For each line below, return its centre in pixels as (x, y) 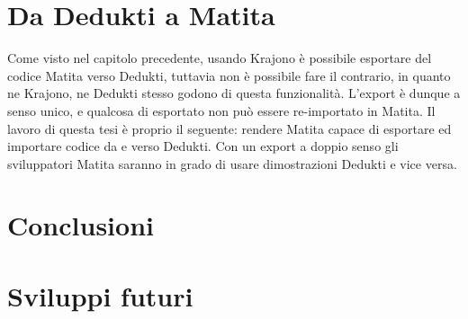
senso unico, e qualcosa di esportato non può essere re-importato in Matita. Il (221, 110)
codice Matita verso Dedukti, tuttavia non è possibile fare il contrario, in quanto (229, 75)
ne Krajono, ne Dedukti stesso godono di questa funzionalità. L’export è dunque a (234, 93)
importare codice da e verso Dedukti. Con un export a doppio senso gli (203, 146)
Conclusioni (81, 225)
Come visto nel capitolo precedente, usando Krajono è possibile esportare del (220, 58)
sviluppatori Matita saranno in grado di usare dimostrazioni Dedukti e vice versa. (232, 163)
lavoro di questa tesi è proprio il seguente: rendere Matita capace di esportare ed (229, 128)
